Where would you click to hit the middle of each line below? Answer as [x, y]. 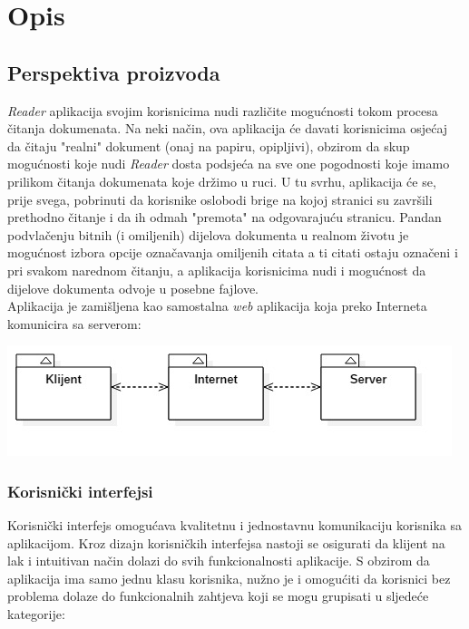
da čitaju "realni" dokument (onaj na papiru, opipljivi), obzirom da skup [209, 145]
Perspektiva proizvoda [114, 72]
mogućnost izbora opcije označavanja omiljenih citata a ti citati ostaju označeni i [233, 252]
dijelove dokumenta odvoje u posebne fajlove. [133, 288]
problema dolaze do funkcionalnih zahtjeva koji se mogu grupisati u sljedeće [218, 596]
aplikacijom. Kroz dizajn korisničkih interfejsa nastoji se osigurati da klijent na [226, 542]
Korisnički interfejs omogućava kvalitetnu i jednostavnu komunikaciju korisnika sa [235, 525]
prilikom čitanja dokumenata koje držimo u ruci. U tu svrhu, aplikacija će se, [222, 181]
